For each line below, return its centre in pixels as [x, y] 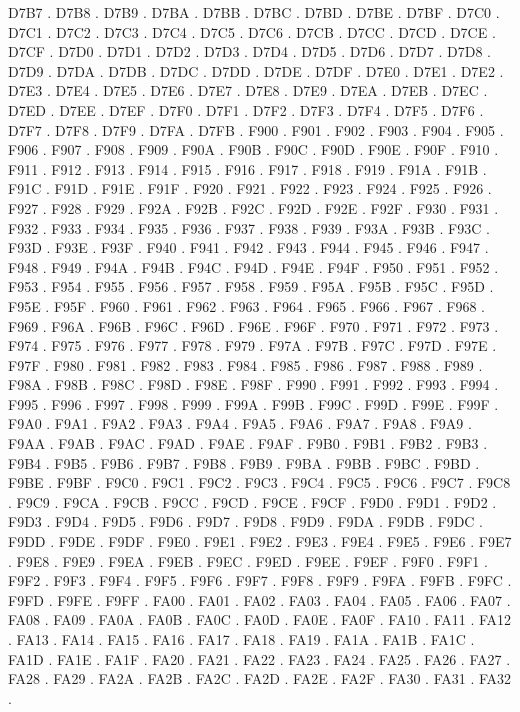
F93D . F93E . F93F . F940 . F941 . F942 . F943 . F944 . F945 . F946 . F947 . [248, 247]
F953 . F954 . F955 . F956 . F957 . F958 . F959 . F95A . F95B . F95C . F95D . [251, 286]
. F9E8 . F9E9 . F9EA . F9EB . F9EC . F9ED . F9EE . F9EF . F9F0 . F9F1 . [248, 560]
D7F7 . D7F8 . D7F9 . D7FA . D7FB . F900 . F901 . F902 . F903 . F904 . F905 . [256, 129]
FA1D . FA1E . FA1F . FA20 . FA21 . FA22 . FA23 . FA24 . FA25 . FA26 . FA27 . [259, 658]
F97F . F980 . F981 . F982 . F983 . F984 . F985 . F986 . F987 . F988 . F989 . [245, 364]
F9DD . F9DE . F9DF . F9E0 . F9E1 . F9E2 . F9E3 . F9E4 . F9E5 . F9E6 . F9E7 [260, 541]
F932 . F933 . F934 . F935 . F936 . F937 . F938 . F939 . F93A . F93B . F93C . [249, 227]
